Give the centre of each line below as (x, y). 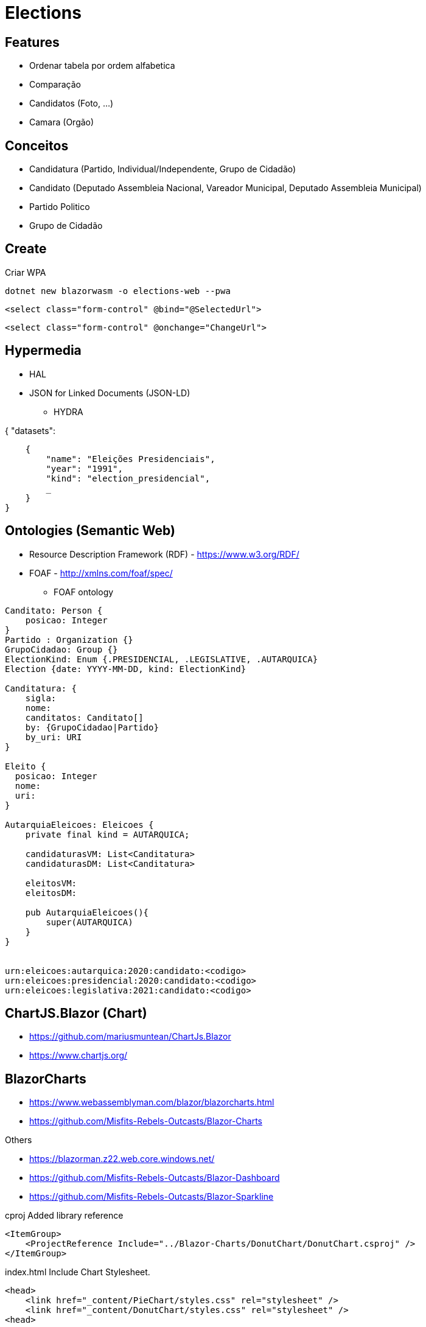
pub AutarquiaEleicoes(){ (87, 912)
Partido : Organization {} (69, 639)
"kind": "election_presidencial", (128, 478)
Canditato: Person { (54, 610)
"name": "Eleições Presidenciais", (131, 459)
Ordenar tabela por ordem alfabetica (102, 66)
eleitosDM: (51, 893)
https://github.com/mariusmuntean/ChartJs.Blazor (130, 1037)
